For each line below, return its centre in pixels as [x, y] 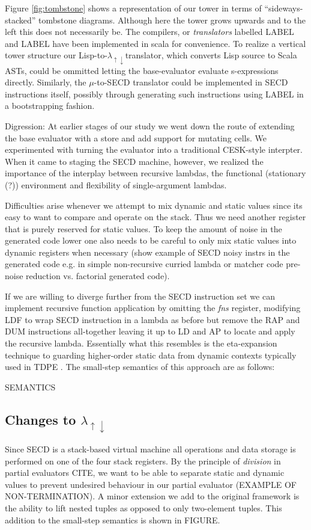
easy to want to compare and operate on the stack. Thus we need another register [155, 217]
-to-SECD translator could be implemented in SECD [191, 82]
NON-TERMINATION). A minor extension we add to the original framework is [152, 496]
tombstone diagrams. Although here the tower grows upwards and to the [172, 20]
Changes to [41, 419]
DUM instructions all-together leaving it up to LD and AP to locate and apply [150, 331]
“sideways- [284, 8]
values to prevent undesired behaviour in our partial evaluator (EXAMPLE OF [151, 484]
